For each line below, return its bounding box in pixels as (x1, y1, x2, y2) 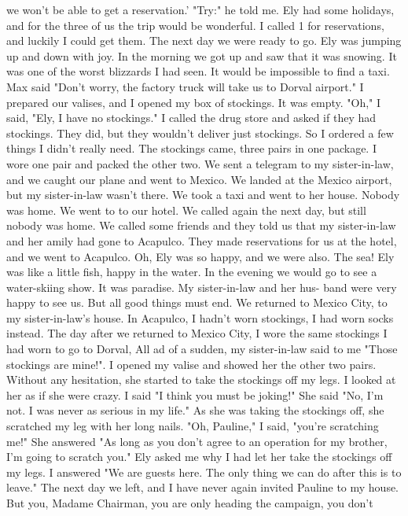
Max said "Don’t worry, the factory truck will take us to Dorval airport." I (6, 78, 364, 94)
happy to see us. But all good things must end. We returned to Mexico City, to (6, 294, 388, 311)
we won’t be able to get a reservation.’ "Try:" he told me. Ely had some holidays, (6, 2, 395, 17)
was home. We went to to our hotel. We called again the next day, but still (6, 201, 366, 218)
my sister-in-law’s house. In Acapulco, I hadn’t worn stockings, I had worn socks (6, 309, 394, 326)
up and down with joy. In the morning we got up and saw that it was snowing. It (6, 47, 397, 64)
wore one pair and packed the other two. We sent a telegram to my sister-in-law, (6, 155, 394, 171)
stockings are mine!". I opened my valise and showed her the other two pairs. (6, 356, 377, 372)
